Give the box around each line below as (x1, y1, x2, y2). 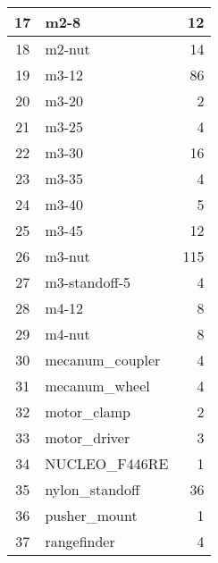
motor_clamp (45, 401, 131, 422)
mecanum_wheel (45, 375, 150, 396)
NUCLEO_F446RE (45, 453, 169, 474)
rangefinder (45, 531, 115, 551)
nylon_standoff (45, 479, 140, 500)
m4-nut (45, 324, 90, 344)
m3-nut (45, 246, 90, 266)
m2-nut (45, 38, 90, 59)
